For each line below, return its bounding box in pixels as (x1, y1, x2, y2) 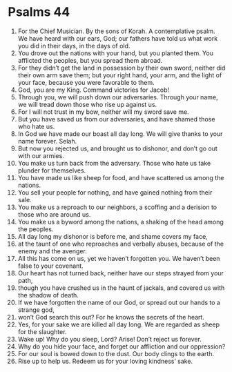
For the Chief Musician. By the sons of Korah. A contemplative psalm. (17, 27, 216, 35)
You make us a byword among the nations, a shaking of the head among (17, 217, 224, 226)
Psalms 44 (8, 4, 70, 20)
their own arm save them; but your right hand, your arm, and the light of (17, 70, 222, 79)
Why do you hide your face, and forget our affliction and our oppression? (17, 342, 226, 351)
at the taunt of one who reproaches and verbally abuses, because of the (17, 239, 224, 248)
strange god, (17, 305, 55, 314)
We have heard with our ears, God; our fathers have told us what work (17, 34, 218, 42)
